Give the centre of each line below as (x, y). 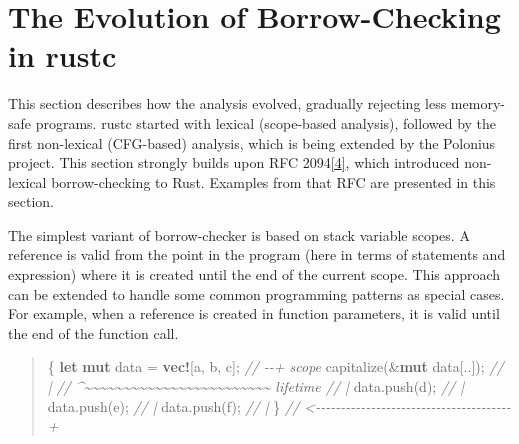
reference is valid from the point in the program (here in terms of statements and (257, 254)
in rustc (62, 55)
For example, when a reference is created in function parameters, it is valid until (254, 313)
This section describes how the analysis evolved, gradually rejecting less (227, 103)
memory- (477, 103)
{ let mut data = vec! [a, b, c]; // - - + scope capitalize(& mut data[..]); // (275, 366)
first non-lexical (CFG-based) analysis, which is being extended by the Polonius (252, 142)
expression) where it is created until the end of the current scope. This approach (254, 274)
